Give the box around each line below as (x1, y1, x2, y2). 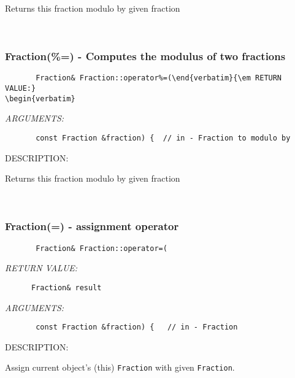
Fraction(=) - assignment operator (5, 218, 179, 234)
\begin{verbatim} (5, 94, 75, 103)
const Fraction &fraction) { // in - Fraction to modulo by (36, 133, 291, 142)
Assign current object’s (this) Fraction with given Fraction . (5, 361, 235, 374)
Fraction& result (31, 283, 102, 292)
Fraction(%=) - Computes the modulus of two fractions (5, 48, 286, 64)
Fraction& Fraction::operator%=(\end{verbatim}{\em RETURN (36, 74, 282, 83)
